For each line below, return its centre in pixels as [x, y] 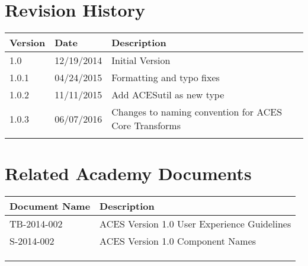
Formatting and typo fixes [166, 78]
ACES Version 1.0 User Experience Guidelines [195, 224]
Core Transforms [146, 126]
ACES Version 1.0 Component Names [178, 241]
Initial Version [141, 60]
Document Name [50, 206]
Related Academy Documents [128, 173]
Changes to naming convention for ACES [197, 112]
